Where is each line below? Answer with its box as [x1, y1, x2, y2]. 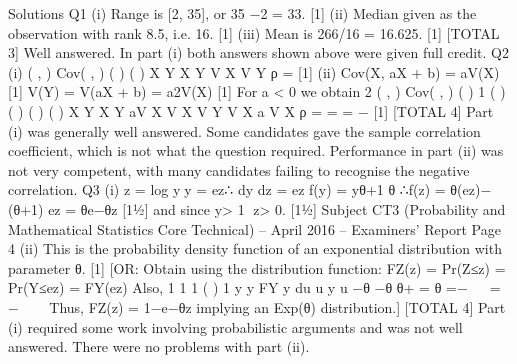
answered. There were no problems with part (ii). [8, 336, 310, 357]
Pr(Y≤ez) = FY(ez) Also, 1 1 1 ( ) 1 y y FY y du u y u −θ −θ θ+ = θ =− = [8, 277, 501, 298]
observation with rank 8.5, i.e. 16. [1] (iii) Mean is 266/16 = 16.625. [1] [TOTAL [8, 22, 500, 43]
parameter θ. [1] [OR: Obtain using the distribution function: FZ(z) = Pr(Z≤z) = [8, 257, 506, 278]
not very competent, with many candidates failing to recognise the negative [8, 159, 470, 180]
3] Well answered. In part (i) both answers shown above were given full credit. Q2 [8, 42, 509, 63]
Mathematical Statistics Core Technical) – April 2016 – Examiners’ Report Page [8, 218, 501, 239]
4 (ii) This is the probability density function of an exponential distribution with [8, 238, 502, 259]
